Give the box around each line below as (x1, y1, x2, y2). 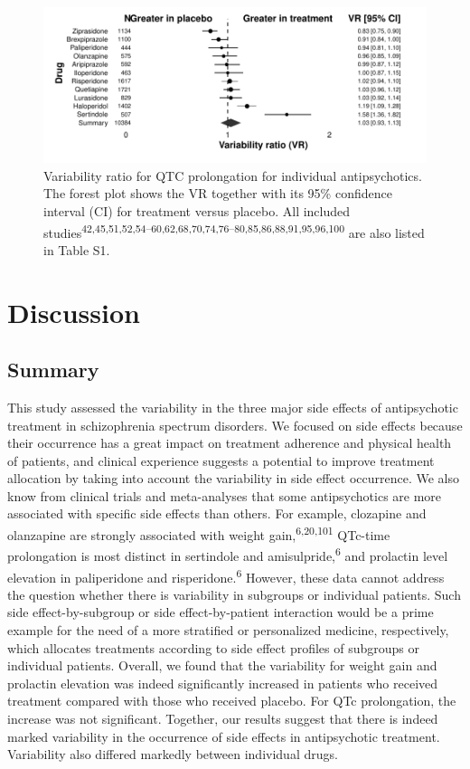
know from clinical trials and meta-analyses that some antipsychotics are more (7, 486, 442, 505)
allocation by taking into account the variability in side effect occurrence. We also (7, 469, 459, 488)
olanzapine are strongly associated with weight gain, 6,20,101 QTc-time (7, 523, 390, 544)
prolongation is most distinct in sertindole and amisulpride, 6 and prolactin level (7, 544, 448, 565)
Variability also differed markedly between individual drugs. (7, 745, 338, 764)
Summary (7, 356, 99, 384)
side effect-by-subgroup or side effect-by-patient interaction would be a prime (7, 603, 434, 622)
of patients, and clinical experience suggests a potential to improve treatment (7, 451, 435, 470)
